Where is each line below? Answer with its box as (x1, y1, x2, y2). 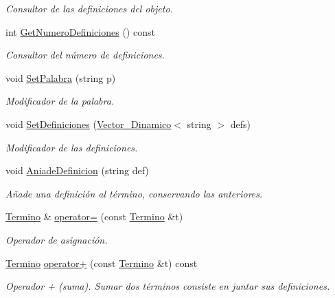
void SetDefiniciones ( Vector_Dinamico (5, 116, 172, 131)
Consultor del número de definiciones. (5, 47, 165, 62)
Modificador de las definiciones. (5, 140, 138, 154)
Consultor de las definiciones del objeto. (5, 1, 173, 15)
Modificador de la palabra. (5, 94, 115, 108)
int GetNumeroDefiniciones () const (5, 24, 155, 39)
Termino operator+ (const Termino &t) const (5, 255, 198, 270)
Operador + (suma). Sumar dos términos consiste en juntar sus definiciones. (5, 279, 330, 293)
